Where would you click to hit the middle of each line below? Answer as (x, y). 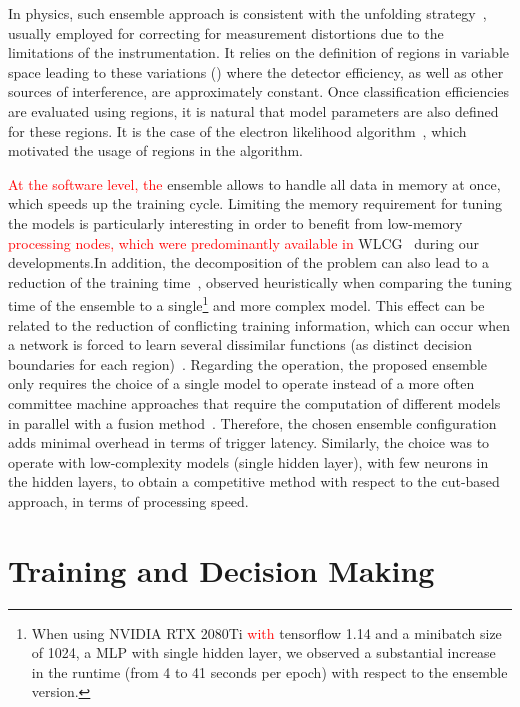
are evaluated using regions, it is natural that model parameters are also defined (253, 110)
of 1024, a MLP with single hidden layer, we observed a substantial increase (263, 652)
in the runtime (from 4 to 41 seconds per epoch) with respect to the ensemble (269, 671)
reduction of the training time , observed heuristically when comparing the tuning (260, 281)
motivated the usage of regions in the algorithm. (156, 150)
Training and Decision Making (221, 569)
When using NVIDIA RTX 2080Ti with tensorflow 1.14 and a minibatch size (266, 632)
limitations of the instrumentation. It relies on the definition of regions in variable (259, 52)
